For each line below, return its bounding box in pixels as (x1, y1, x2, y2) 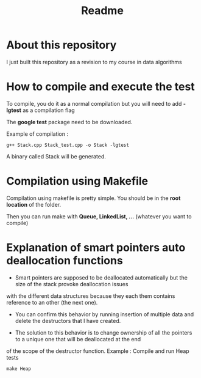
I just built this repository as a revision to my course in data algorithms (6, 58, 182, 65)
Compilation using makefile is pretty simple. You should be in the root (6, 194, 181, 202)
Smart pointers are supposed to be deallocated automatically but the (15, 273, 188, 281)
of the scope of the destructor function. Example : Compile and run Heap (6, 347, 190, 355)
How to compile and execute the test (6, 80, 195, 94)
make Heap (6, 365, 32, 372)
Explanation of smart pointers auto (6, 241, 186, 254)
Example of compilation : (6, 130, 69, 138)
